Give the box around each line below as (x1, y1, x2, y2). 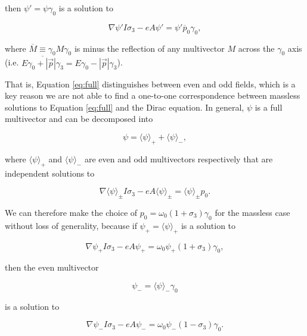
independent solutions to (5, 167, 95, 179)
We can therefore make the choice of (5, 206, 138, 218)
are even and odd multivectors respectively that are (84, 152, 273, 165)
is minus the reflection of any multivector (74, 42, 225, 54)
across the (238, 42, 275, 54)
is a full (255, 101, 283, 113)
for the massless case (215, 206, 290, 218)
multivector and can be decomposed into (5, 112, 153, 125)
